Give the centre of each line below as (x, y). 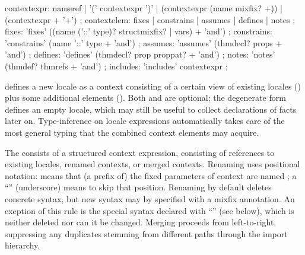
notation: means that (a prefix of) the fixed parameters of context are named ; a (151, 175)
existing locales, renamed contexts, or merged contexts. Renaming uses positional (152, 164)
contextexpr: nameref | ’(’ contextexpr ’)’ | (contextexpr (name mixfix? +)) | (144, 8)
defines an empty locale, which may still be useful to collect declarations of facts (151, 109)
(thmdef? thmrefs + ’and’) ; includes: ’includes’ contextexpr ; (116, 66)
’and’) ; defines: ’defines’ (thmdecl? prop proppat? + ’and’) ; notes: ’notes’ (140, 54)
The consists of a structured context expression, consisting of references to (140, 152)
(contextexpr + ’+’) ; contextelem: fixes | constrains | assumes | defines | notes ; (150, 19)
